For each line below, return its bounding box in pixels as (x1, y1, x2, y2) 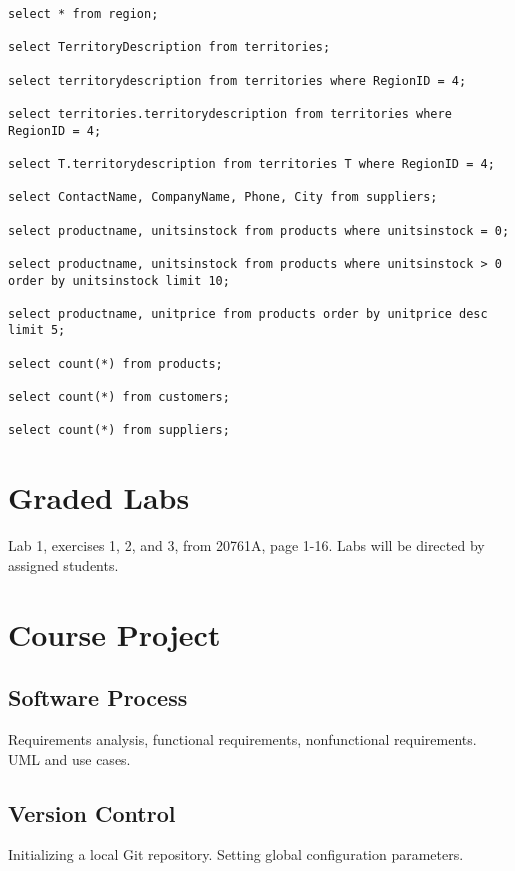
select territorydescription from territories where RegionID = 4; (8, 73, 467, 88)
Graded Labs (8, 477, 190, 518)
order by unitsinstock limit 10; (8, 273, 230, 288)
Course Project (8, 613, 221, 654)
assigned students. (8, 554, 119, 575)
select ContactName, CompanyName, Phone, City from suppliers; (8, 190, 438, 205)
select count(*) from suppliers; (8, 423, 230, 438)
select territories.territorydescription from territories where (8, 106, 452, 121)
